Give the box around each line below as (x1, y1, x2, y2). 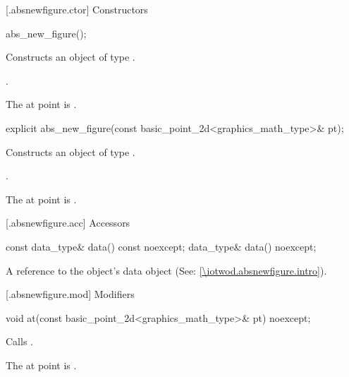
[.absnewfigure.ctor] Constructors (6, 2, 148, 16)
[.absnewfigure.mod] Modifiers (6, 287, 135, 301)
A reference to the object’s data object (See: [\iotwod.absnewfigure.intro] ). (6, 263, 327, 277)
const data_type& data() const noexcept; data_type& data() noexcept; (6, 239, 317, 253)
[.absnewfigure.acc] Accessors (6, 215, 130, 230)
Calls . (6, 334, 33, 349)
